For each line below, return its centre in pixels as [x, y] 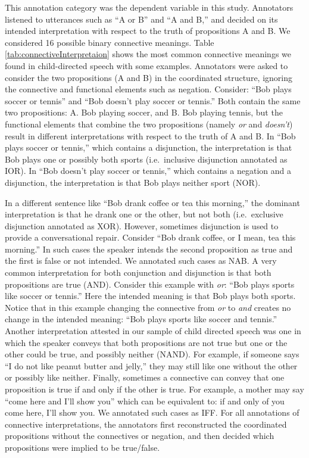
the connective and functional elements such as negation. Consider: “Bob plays [148, 89]
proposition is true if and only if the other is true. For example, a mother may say [154, 389]
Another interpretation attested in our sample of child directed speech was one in [153, 331]
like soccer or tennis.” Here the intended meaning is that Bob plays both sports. [150, 296]
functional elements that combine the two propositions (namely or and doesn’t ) [149, 124]
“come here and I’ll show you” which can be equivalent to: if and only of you [145, 401]
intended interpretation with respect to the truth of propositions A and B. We [148, 31]
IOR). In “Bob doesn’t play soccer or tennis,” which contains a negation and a [148, 171]
